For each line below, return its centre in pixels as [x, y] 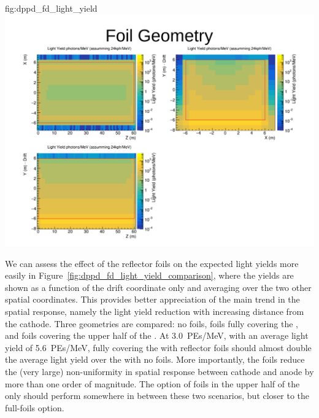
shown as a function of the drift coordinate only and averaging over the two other [158, 287]
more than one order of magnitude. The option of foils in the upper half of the [152, 383]
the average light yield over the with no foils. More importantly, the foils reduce [155, 359]
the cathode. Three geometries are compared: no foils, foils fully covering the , [152, 323]
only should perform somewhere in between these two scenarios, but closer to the [157, 396]
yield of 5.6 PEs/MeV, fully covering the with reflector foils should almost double [158, 347]
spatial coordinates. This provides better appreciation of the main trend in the [152, 299]
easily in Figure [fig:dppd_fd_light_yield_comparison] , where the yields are [149, 275]
